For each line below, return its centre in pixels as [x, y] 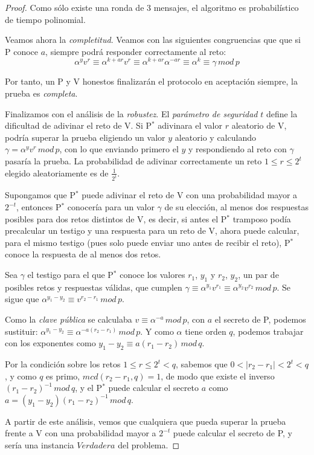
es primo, [63, 376]
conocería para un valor [111, 207]
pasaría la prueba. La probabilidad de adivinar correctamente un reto [133, 161]
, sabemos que [202, 364]
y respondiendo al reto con [238, 149]
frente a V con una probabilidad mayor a [81, 433]
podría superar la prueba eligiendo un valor [85, 137]
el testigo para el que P [70, 275]
